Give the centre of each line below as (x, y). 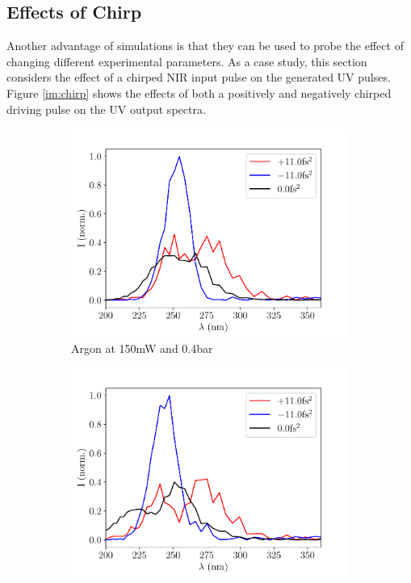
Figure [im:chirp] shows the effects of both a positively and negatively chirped (199, 92)
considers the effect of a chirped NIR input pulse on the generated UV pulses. (199, 77)
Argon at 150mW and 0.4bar (142, 348)
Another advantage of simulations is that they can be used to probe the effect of (205, 46)
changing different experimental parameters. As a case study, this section (187, 61)
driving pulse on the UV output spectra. (106, 109)
